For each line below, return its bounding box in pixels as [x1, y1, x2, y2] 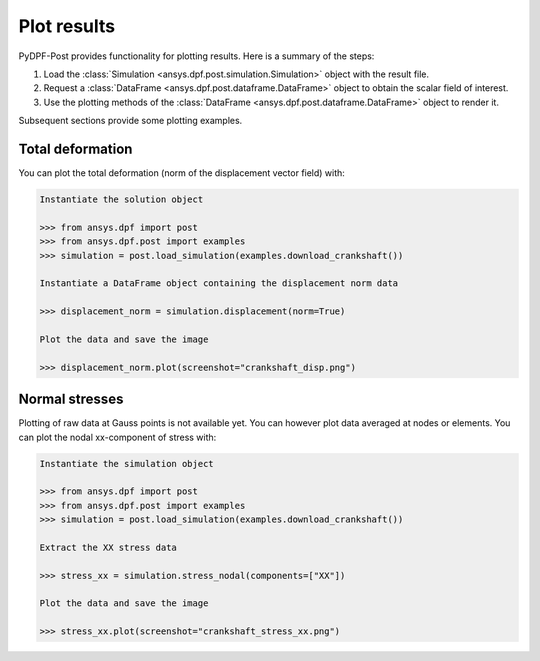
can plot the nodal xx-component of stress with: [18, 431, 217, 443]
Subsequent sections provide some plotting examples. [18, 115, 243, 127]
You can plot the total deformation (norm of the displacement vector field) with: [18, 167, 345, 179]
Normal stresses [18, 391, 124, 408]
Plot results [18, 15, 116, 37]
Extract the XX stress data [39, 541, 177, 553]
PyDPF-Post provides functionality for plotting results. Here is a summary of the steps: [18, 50, 375, 62]
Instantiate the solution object [39, 194, 204, 205]
